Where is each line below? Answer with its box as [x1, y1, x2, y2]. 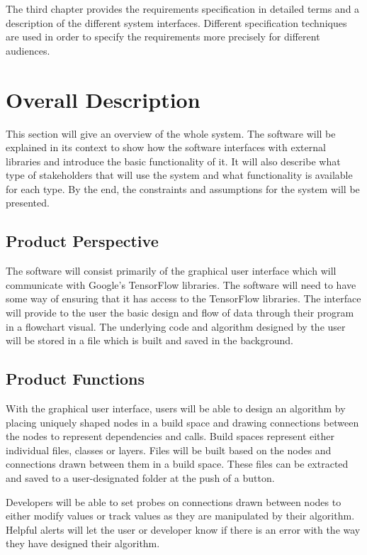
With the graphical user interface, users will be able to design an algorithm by [6, 401, 346, 416]
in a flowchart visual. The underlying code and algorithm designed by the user [6, 319, 346, 334]
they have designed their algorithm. [6, 536, 160, 551]
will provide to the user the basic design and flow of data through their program [6, 305, 354, 320]
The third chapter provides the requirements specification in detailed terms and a [6, 1, 360, 16]
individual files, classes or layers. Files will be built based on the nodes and [6, 442, 332, 457]
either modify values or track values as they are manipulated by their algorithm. [6, 508, 355, 523]
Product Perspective [6, 230, 159, 252]
